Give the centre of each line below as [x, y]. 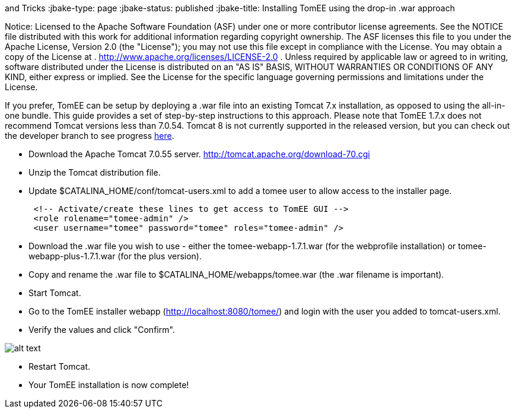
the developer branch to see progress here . [90, 136]
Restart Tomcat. [60, 366]
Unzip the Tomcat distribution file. [95, 172]
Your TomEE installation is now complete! [109, 385]
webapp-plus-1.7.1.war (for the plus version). [115, 256]
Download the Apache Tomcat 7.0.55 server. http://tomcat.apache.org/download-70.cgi [199, 154]
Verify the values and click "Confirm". [102, 330]
